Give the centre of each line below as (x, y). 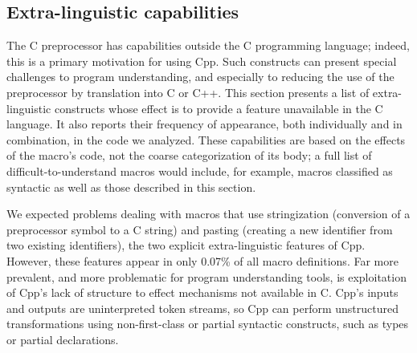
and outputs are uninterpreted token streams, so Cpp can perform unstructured (203, 308)
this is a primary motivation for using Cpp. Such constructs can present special (202, 61)
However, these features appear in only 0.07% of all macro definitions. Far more (202, 260)
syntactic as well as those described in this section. (131, 187)
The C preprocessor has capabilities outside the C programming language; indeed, (208, 45)
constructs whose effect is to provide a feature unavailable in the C (219, 108)
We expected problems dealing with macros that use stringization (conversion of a (208, 214)
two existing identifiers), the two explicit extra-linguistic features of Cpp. (186, 245)
